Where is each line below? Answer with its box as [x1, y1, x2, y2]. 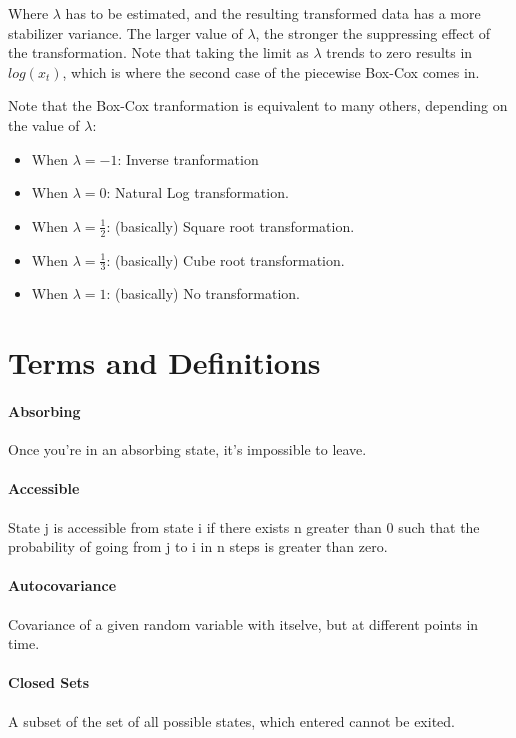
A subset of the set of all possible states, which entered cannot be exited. [8, 710, 455, 731]
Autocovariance [8, 575, 117, 596]
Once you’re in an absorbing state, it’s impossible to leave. [8, 439, 367, 460]
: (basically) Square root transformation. [106, 215, 355, 236]
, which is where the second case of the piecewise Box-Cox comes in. [62, 61, 480, 82]
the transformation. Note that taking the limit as [8, 42, 309, 63]
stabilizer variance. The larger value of [8, 22, 243, 43]
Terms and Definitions [8, 342, 321, 383]
